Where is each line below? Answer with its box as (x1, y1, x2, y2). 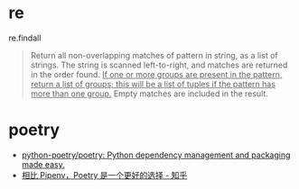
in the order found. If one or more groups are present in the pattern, (30, 68, 283, 79)
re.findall (8, 32, 42, 43)
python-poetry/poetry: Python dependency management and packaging (21, 149, 291, 160)
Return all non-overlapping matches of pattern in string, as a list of (30, 49, 278, 60)
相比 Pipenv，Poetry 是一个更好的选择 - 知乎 (21, 169, 188, 180)
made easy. (21, 158, 65, 169)
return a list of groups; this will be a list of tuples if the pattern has (30, 78, 276, 89)
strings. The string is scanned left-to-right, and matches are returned (30, 59, 288, 70)
